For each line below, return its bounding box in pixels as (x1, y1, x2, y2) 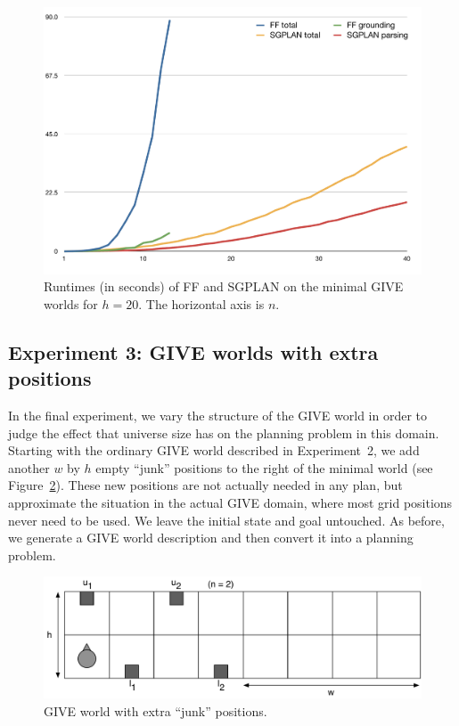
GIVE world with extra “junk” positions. (44, 701, 267, 720)
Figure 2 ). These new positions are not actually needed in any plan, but (8, 476, 403, 494)
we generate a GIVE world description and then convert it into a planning (8, 528, 414, 547)
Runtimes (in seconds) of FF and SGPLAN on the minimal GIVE (44, 277, 404, 296)
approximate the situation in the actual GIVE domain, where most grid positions (8, 494, 453, 511)
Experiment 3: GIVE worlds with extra (8, 338, 379, 365)
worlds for (44, 294, 98, 313)
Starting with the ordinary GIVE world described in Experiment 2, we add (8, 441, 420, 460)
